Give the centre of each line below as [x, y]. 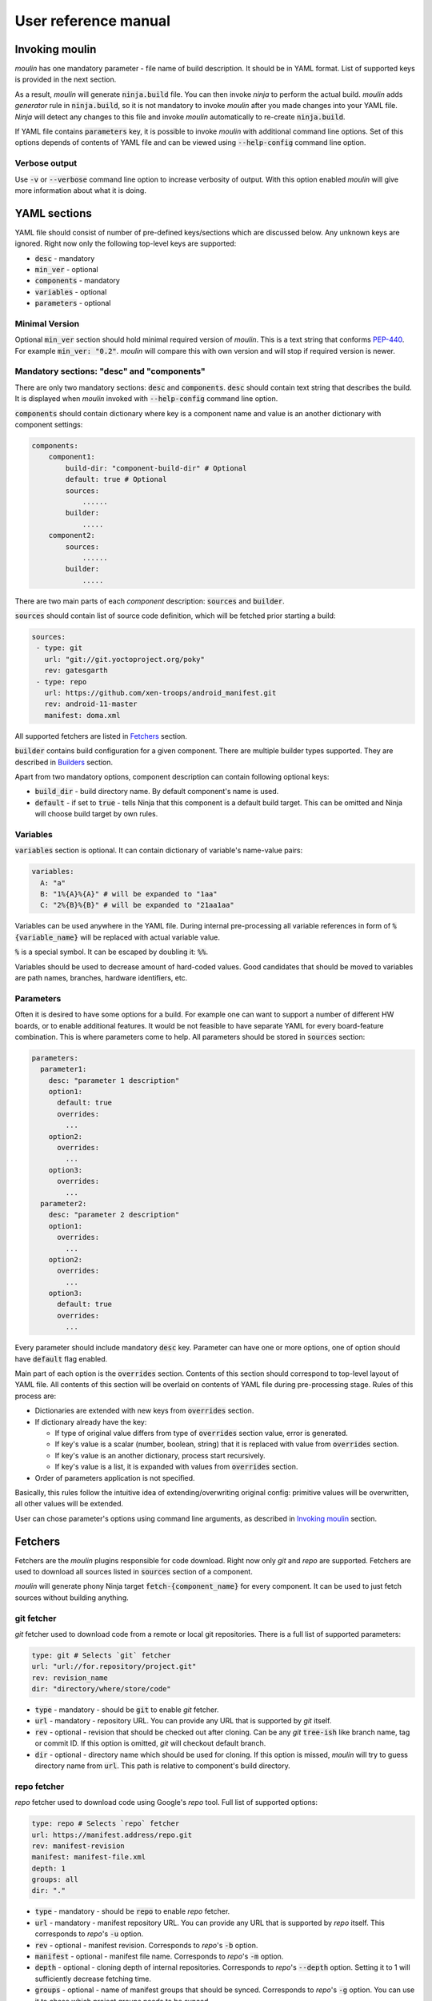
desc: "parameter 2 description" [114, 1215]
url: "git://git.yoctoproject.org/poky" [125, 659]
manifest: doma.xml [82, 715]
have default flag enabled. [61, 1359]
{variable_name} [47, 937]
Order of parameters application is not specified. [115, 1478]
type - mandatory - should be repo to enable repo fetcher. [132, 1911]
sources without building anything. [72, 1598]
